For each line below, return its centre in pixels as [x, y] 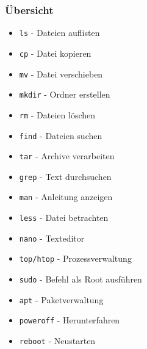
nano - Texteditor [52, 238]
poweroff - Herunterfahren [70, 320]
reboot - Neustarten [57, 341]
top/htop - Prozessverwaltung [75, 258]
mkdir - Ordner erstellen [65, 94]
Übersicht [29, 9]
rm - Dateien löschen [57, 114]
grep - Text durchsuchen [65, 176]
